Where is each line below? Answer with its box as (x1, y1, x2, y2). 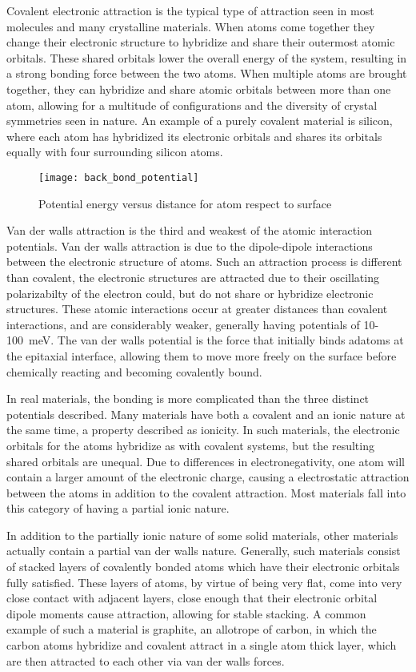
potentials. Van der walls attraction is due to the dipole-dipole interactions (6, 237, 373, 254)
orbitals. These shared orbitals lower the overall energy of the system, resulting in (6, 49, 407, 66)
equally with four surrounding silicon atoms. (6, 143, 223, 160)
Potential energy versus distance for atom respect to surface (38, 195, 332, 211)
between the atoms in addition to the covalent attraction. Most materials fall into (6, 484, 406, 501)
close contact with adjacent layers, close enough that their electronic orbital (6, 590, 378, 606)
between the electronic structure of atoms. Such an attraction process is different (6, 253, 402, 270)
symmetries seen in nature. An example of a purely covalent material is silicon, (6, 112, 393, 129)
